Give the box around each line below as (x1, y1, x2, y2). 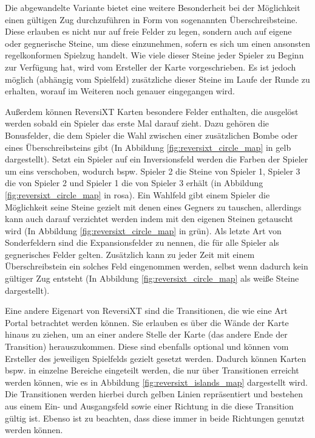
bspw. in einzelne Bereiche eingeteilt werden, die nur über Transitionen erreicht (5, 364, 299, 377)
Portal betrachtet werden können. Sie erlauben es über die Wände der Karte (5, 316, 289, 328)
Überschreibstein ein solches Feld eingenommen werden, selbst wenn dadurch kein (5, 260, 308, 273)
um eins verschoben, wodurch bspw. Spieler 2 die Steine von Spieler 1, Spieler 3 (5, 164, 300, 177)
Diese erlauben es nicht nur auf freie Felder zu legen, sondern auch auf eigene (5, 25, 292, 38)
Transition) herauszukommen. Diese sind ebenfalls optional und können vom (5, 340, 289, 353)
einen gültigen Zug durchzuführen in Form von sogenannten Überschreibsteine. (5, 13, 298, 26)
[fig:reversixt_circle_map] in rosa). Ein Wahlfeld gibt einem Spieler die (5, 188, 270, 201)
